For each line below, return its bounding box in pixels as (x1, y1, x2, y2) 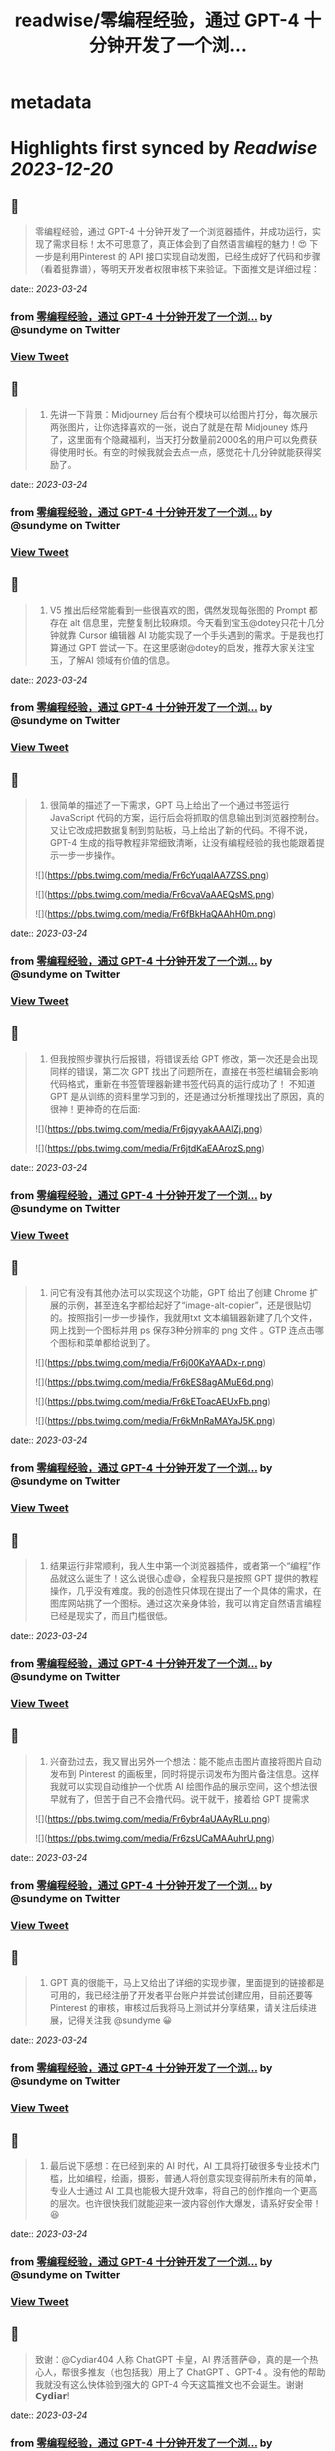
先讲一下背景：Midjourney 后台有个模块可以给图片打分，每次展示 (49, 408, 318, 420)
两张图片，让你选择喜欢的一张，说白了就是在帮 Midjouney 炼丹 (49, 421, 309, 433)
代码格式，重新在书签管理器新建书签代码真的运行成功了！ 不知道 (49, 1077, 316, 1090)
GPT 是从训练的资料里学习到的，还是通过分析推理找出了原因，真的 (49, 1090, 325, 1102)
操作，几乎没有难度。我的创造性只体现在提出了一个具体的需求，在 (49, 1585, 322, 1597)
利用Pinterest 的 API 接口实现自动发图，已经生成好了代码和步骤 (61, 251, 322, 263)
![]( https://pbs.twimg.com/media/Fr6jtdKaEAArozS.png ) (34, 1142, 265, 1154)
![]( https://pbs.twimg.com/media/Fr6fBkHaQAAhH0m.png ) (34, 908, 277, 920)
